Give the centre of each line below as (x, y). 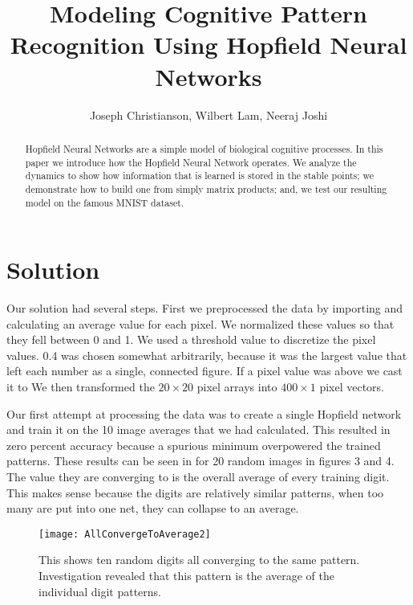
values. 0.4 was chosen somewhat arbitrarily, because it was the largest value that (207, 355)
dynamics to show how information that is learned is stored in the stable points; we (200, 176)
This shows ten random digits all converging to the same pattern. (199, 560)
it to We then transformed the (81, 387)
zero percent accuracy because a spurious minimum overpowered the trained (194, 445)
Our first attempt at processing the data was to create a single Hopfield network (204, 413)
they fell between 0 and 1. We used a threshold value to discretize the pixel (191, 339)
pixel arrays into (237, 387)
